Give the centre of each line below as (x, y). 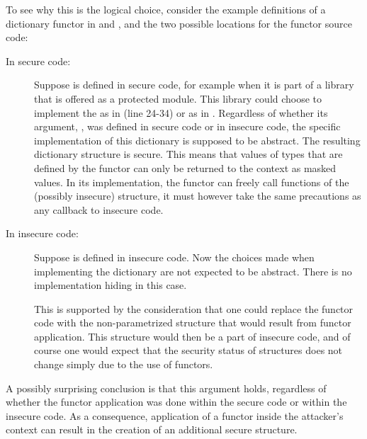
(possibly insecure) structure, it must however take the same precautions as (198, 196)
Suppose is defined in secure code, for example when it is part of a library (194, 85)
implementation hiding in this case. (111, 285)
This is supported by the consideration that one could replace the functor (194, 308)
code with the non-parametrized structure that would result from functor (193, 323)
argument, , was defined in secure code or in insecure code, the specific (187, 126)
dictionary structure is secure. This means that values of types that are (188, 154)
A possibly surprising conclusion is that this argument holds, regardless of (166, 388)
